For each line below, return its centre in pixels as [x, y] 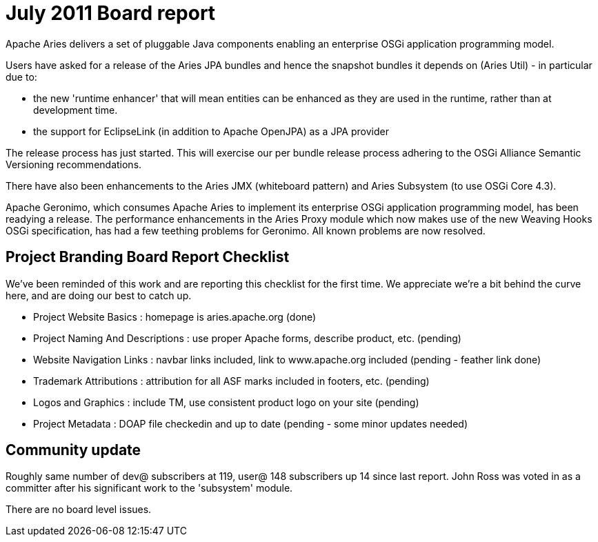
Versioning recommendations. [74, 164]
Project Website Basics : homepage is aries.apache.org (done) [175, 317]
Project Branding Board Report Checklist [148, 257]
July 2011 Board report [111, 13]
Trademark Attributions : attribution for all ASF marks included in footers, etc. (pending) [231, 381]
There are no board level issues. [79, 510]
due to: [21, 77]
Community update [73, 450]
